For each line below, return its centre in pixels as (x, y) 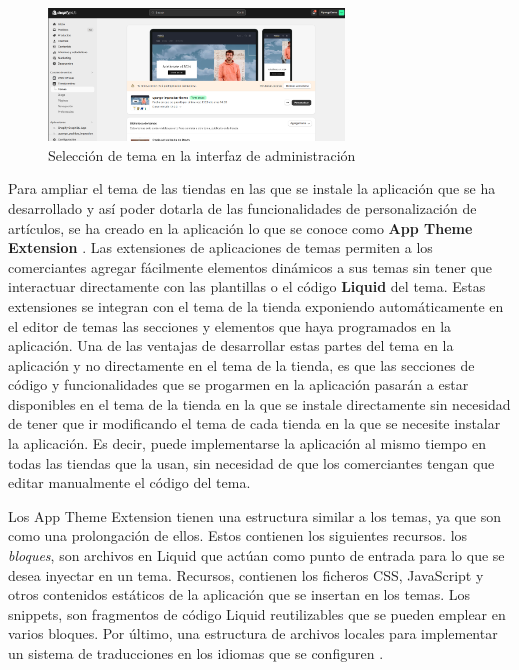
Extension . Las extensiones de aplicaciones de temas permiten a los (220, 247)
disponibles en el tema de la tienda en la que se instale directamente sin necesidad (259, 403)
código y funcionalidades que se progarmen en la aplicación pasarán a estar (238, 384)
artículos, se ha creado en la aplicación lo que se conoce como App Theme (240, 227)
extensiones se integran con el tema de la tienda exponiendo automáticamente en (256, 305)
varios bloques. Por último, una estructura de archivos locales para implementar (253, 633)
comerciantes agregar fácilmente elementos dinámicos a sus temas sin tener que (250, 266)
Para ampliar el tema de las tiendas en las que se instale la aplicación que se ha (252, 188)
